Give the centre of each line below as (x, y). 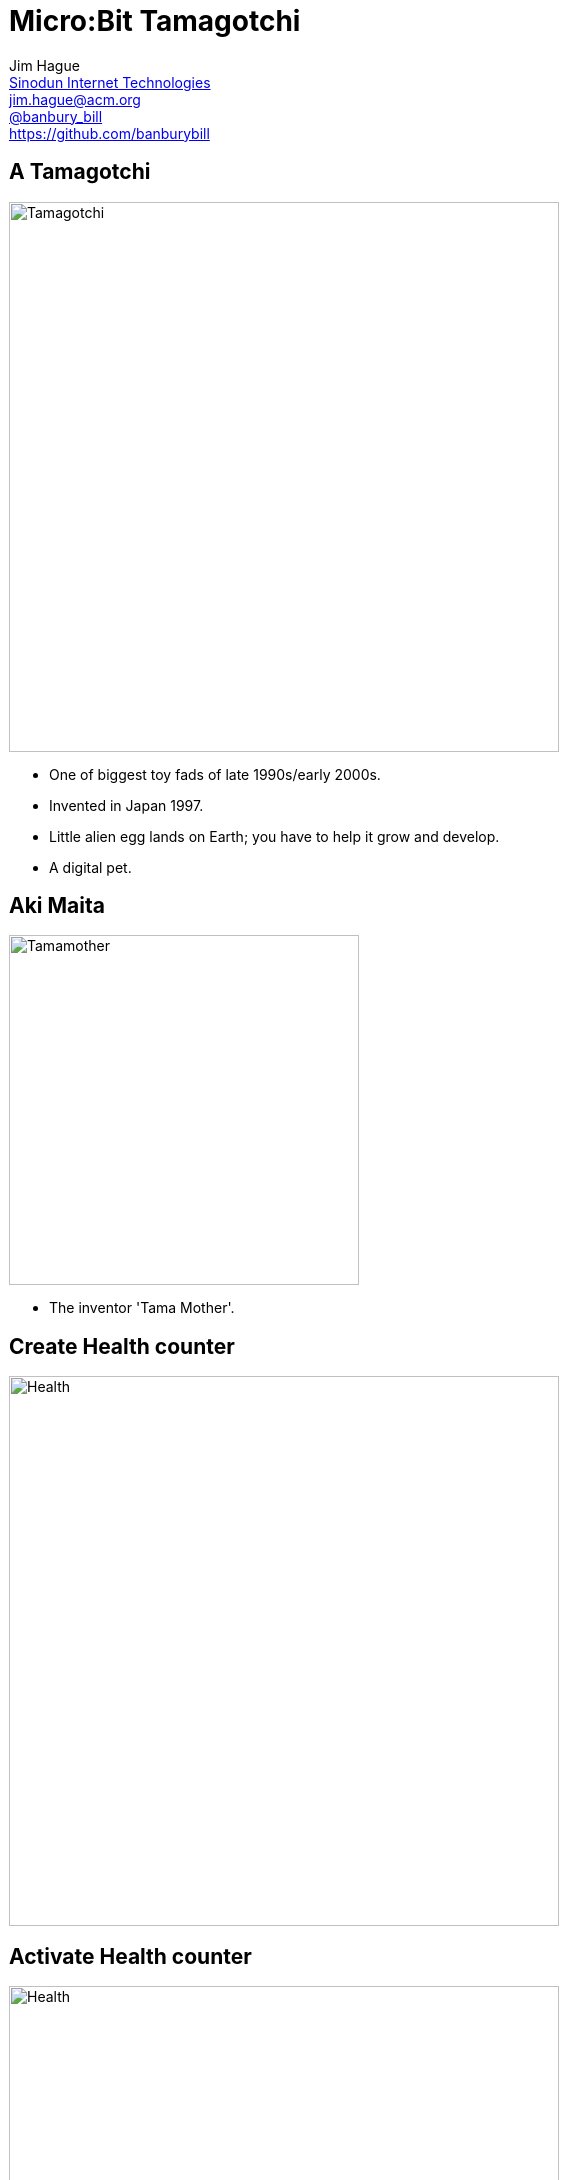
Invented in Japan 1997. (126, 805)
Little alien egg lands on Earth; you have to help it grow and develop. (274, 836)
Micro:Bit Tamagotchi (155, 21)
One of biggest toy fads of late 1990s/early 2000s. (215, 774)
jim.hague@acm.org (75, 99)
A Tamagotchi (80, 172)
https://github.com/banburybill (109, 133)
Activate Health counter (130, 1956)
